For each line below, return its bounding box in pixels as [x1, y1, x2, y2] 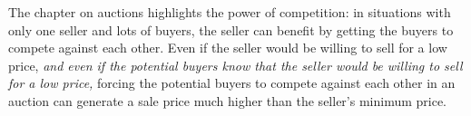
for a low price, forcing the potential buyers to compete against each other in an [8, 73, 456, 92]
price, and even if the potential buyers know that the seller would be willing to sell [8, 55, 463, 74]
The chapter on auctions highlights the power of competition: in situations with [8, 3, 451, 21]
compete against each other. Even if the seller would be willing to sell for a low [8, 38, 447, 57]
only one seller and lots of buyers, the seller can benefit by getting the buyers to [8, 20, 454, 39]
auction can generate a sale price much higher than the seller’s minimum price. [8, 91, 446, 110]
